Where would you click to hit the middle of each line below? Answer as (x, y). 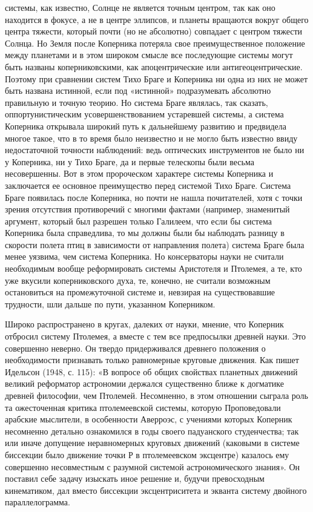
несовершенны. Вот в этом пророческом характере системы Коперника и (139, 173)
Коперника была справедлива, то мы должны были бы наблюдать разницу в (145, 233)
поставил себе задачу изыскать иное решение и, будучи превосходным (135, 478)
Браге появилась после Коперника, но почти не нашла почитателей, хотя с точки (154, 197)
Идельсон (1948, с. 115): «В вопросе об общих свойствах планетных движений (151, 371)
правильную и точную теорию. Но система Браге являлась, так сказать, (137, 102)
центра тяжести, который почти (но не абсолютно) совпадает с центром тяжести (154, 31)
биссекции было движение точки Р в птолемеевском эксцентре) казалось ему (147, 454)
